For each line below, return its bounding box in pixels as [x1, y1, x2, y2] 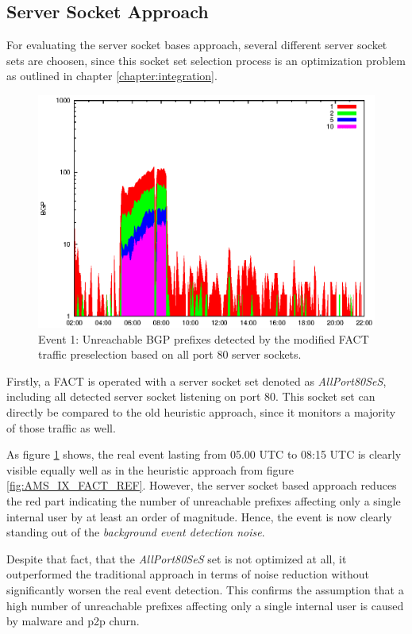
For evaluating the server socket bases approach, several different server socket [6, 37, 387, 53]
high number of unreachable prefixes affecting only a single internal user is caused [6, 597, 404, 613]
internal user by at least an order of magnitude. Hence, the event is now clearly [6, 508, 392, 524]
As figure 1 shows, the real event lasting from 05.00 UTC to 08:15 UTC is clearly [6, 446, 402, 463]
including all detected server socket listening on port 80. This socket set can [6, 388, 375, 405]
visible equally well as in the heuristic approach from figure [6, 461, 295, 478]
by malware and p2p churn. [6, 613, 140, 629]
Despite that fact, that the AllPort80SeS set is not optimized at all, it [6, 550, 347, 567]
